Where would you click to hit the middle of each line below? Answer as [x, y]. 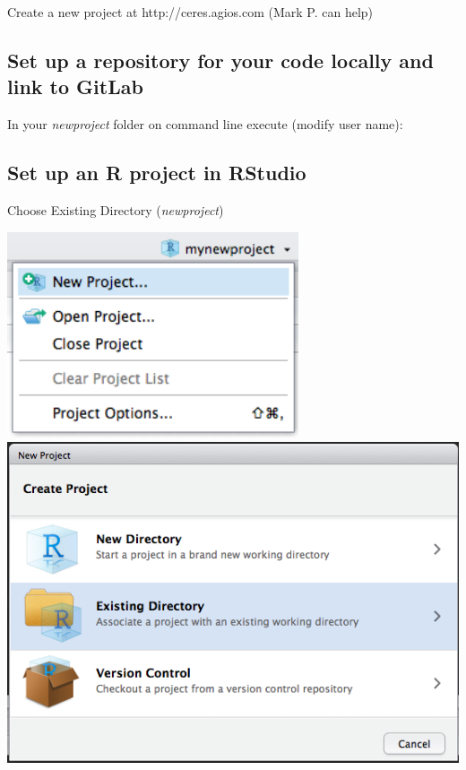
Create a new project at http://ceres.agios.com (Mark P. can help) [190, 12]
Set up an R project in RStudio [157, 173]
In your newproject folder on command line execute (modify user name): [205, 124]
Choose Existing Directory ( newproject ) [116, 209]
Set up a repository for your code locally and [220, 60]
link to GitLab [75, 87]
